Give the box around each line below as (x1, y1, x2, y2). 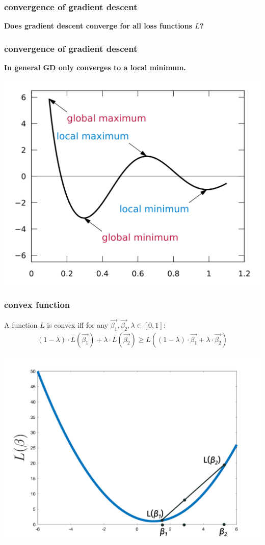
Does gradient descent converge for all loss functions (4, 20, 192, 31)
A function (4, 319, 38, 330)
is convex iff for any (47, 319, 109, 330)
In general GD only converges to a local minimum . (4, 62, 186, 73)
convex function (4, 298, 70, 311)
